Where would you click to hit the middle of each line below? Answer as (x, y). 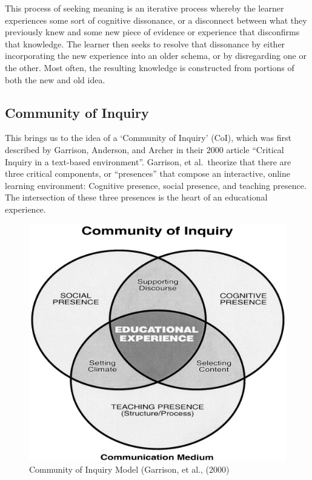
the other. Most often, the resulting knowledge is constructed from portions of (150, 67)
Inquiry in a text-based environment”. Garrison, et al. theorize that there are (148, 161)
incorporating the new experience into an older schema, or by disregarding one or (156, 56)
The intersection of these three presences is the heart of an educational (136, 197)
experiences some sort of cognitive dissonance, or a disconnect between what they (156, 20)
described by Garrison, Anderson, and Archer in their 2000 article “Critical (144, 149)
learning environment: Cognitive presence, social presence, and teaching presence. (156, 185)
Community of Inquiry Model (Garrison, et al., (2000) (129, 469)
